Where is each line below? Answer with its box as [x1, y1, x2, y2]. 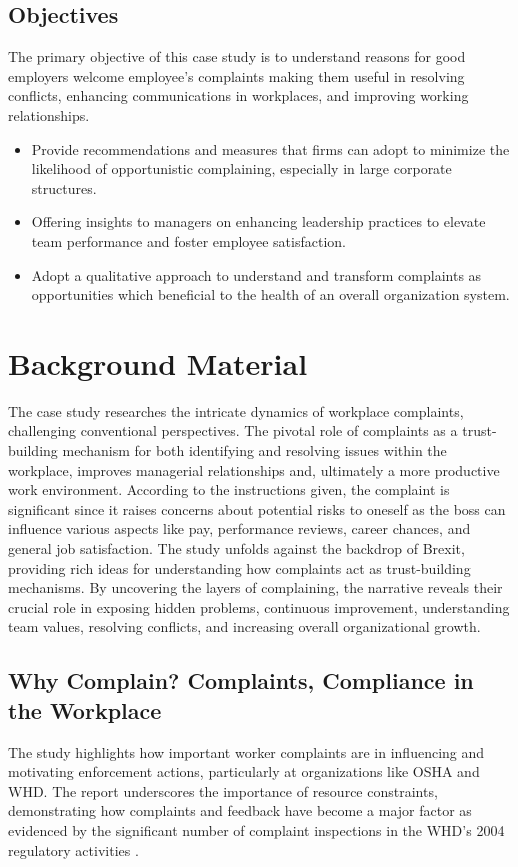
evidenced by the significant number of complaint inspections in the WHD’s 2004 [8, 819, 505, 840]
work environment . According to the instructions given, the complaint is [8, 479, 450, 500]
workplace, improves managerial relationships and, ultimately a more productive [8, 459, 500, 480]
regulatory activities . [8, 839, 139, 860]
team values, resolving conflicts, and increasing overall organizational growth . [8, 616, 481, 637]
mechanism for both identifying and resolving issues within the [62, 440, 447, 461]
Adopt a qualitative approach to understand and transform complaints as [31, 264, 482, 285]
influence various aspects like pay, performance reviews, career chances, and [8, 518, 471, 539]
